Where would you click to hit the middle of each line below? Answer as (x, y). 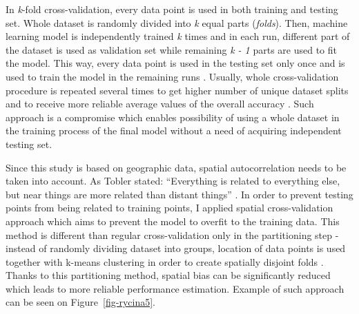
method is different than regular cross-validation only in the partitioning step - (172, 234)
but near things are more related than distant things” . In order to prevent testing (179, 194)
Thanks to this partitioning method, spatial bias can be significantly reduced (168, 275)
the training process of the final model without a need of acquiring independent (174, 130)
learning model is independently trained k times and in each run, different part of (178, 36)
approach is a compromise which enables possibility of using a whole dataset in (173, 117)
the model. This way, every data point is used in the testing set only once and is (175, 63)
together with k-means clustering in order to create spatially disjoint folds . (165, 261)
